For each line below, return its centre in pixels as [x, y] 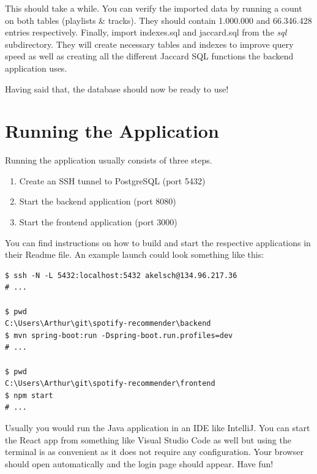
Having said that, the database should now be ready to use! [117, 88]
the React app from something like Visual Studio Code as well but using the [148, 439]
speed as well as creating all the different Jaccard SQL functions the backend [149, 56]
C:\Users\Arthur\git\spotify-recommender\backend [108, 324]
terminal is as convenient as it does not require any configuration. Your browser [154, 452]
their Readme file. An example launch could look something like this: [135, 254]
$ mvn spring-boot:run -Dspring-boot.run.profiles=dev [119, 335]
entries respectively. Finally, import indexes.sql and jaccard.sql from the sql [146, 32]
